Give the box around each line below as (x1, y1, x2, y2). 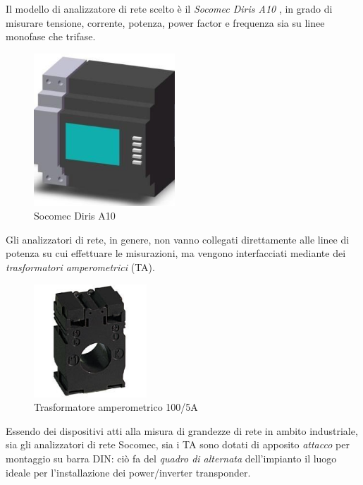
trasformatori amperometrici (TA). (6, 259, 155, 274)
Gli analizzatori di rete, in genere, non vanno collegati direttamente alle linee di (6, 232, 350, 246)
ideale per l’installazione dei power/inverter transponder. (6, 465, 251, 479)
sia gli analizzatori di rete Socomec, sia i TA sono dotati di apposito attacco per (6, 437, 350, 452)
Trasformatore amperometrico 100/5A (34, 400, 198, 414)
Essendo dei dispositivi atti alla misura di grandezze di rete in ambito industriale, (6, 423, 358, 438)
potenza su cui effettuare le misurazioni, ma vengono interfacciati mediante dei (6, 246, 346, 261)
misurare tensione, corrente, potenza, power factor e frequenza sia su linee (6, 15, 325, 30)
